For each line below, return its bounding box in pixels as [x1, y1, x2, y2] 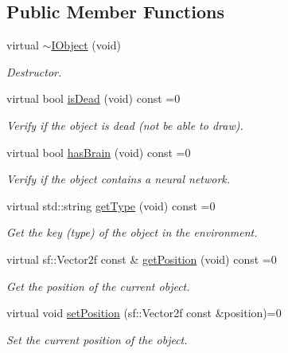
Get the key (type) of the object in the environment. [6, 224, 258, 241]
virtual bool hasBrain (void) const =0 [6, 143, 191, 160]
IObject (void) [51, 37, 121, 53]
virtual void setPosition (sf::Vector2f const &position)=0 [6, 304, 282, 321]
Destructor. [6, 63, 62, 80]
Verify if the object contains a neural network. [6, 171, 231, 187]
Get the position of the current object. [6, 277, 190, 294]
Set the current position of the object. [6, 331, 188, 347]
